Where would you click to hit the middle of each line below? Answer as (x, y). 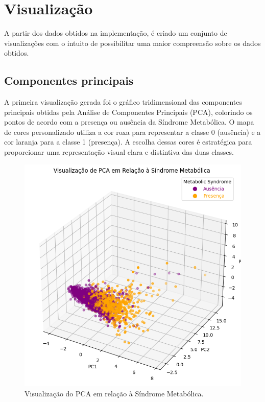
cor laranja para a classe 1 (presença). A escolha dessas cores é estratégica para (128, 142)
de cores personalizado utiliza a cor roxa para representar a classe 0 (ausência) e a (132, 132)
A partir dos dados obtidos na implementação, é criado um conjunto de (116, 33)
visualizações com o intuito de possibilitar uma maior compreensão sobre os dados (132, 43)
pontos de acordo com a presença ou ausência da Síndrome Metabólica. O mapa (129, 122)
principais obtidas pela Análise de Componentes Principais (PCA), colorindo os (128, 112)
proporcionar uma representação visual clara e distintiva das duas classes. (119, 152)
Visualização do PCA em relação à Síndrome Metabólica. (114, 393)
